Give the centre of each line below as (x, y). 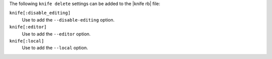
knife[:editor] (28, 27)
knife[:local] (27, 41)
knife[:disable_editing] (40, 13)
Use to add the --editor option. (56, 34)
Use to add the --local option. (55, 48)
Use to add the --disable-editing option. (68, 19)
